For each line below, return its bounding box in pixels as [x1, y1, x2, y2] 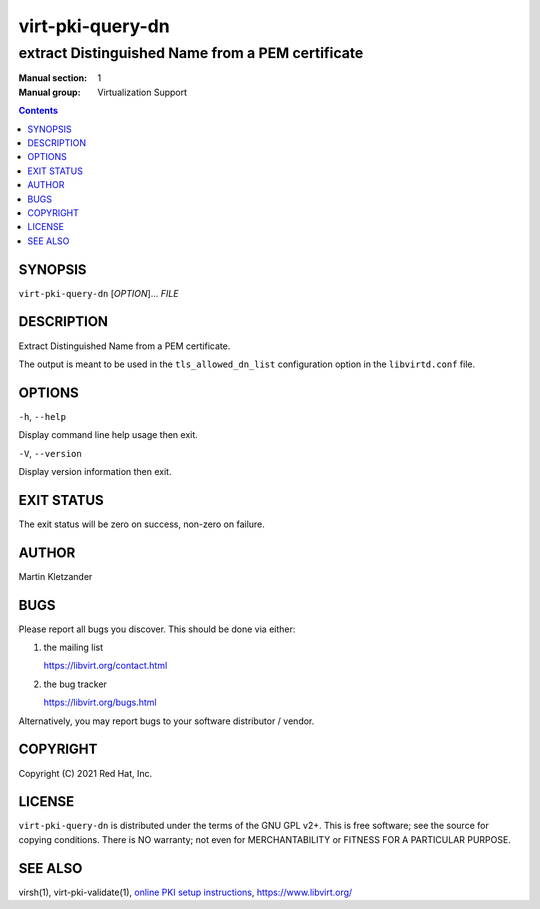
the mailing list [43, 641, 104, 654]
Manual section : [18, 72, 88, 84]
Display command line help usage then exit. [18, 429, 199, 441]
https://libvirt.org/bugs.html [43, 696, 157, 709]
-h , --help [18, 410, 67, 422]
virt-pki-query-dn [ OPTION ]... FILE [18, 287, 179, 299]
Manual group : [18, 86, 81, 98]
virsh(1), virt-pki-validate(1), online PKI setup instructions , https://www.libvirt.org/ [18, 886, 353, 898]
